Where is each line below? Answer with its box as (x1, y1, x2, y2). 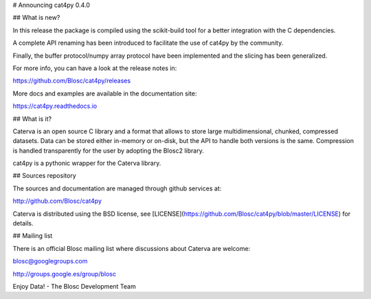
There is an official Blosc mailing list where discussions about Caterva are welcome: (12, 244, 251, 252)
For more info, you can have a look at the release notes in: (12, 64, 177, 72)
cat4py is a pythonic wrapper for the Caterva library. (12, 159, 161, 168)
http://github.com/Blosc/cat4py (12, 197, 102, 206)
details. (12, 219, 34, 228)
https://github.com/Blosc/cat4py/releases (12, 76, 131, 85)
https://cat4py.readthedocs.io (12, 102, 98, 110)
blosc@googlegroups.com (12, 257, 88, 265)
